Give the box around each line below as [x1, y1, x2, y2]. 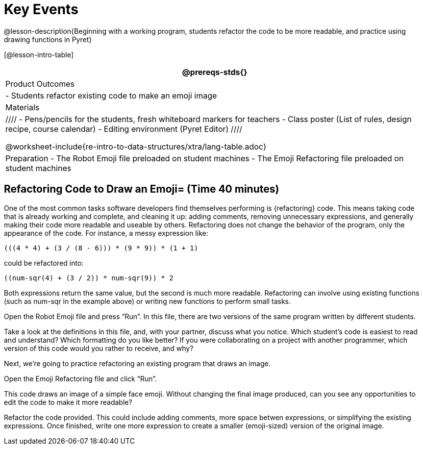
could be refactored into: [4, 258, 84, 267]
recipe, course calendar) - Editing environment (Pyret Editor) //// [5, 124, 242, 134]
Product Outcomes [5, 78, 75, 89]
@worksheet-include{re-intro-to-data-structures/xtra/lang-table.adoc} [5, 141, 267, 151]
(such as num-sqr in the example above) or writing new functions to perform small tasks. [4, 297, 291, 305]
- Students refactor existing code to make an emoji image [5, 90, 217, 100]
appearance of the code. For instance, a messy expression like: [4, 228, 208, 237]
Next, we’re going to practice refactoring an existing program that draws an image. [4, 359, 271, 368]
